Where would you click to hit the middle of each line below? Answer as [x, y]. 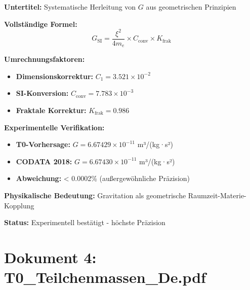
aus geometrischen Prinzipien [191, 7]
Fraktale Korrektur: [51, 110]
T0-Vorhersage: [43, 144]
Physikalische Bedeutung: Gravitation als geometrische [95, 195]
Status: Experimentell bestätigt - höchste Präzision [85, 222]
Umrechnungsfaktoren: [45, 59]
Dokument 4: [50, 257]
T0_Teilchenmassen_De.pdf [105, 277]
